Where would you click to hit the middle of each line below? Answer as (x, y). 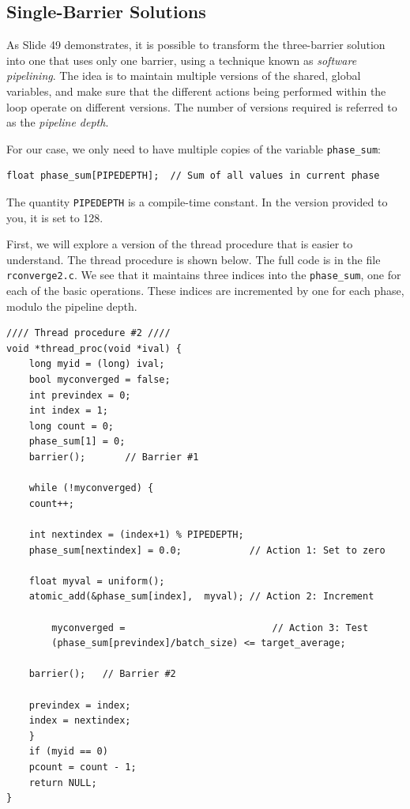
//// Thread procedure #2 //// (88, 333)
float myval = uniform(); (97, 581)
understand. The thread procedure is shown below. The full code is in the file (194, 259)
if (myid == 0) (68, 752)
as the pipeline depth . (58, 122)
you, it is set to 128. (55, 217)
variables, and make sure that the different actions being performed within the (196, 91)
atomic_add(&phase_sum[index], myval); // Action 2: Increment (201, 597)
